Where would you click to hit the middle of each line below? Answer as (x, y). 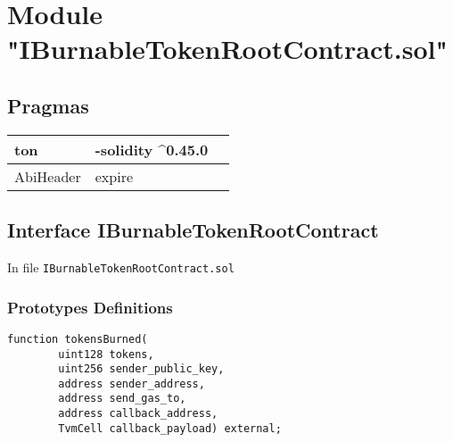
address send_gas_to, (122, 399)
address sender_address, (132, 384)
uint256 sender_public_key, (141, 369)
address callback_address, (138, 414)
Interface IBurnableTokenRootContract (193, 230)
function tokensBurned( (78, 339)
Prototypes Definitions (90, 307)
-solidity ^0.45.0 (152, 149)
